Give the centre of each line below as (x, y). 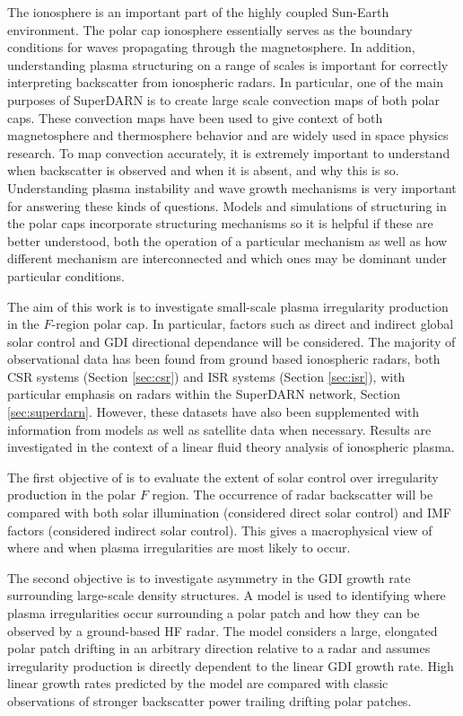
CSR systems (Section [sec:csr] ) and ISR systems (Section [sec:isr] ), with (206, 376)
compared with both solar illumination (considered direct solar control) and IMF (229, 513)
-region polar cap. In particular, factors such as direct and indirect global (253, 324)
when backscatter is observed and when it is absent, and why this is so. (203, 170)
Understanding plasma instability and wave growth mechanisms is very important (232, 187)
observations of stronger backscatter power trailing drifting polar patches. (210, 700)
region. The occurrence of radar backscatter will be (293, 495)
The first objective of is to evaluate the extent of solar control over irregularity (223, 477)
